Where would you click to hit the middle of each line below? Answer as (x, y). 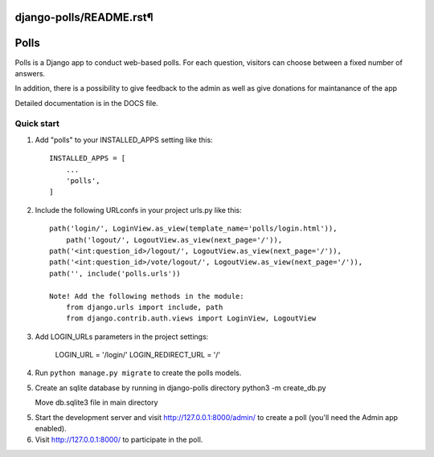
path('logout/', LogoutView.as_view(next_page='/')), (174, 240)
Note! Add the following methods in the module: (147, 296)
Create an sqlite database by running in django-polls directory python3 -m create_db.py (180, 388)
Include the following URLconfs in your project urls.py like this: (139, 210)
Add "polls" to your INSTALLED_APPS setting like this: (124, 140)
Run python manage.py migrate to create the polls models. (138, 373)
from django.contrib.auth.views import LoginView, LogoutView (191, 318)
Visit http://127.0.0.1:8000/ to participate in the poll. (119, 440)
